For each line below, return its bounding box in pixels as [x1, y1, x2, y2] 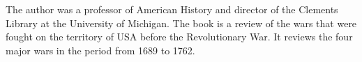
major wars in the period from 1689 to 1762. [6, 42, 195, 57]
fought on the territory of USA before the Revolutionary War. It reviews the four [6, 29, 353, 44]
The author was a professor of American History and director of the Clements [6, 2, 338, 16]
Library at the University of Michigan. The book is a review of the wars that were [6, 15, 357, 30]
